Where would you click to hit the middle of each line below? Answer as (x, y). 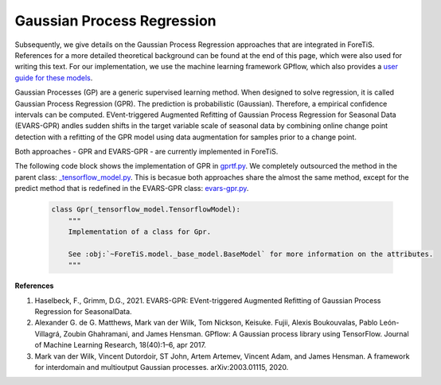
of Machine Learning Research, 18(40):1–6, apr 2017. (121, 345)
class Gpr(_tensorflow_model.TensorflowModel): (146, 210)
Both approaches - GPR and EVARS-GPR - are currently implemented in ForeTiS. (146, 152)
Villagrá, (48, 333)
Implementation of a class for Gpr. (139, 232)
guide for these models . (54, 78)
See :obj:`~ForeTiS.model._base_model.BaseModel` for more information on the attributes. (251, 254)
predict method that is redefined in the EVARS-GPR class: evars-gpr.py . (132, 189)
